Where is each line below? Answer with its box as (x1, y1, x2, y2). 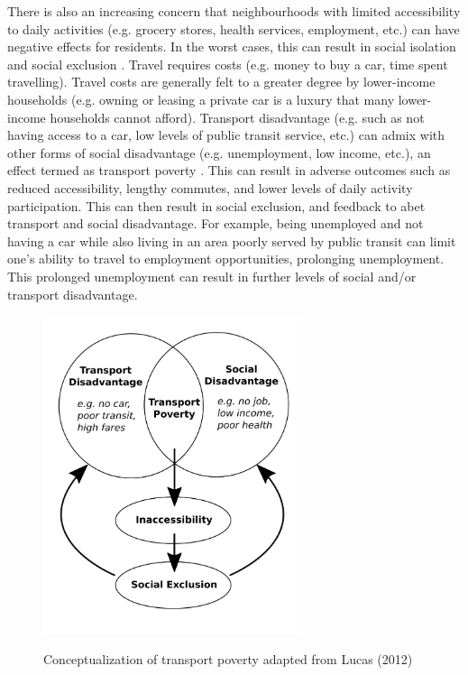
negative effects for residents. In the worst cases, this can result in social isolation (7, 37, 456, 56)
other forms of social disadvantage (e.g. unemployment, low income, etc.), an (7, 143, 431, 162)
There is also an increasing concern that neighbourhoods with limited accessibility (7, 2, 461, 20)
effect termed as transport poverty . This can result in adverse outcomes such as (7, 161, 451, 180)
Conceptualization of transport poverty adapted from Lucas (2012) (43, 649, 413, 668)
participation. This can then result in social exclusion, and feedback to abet (7, 196, 426, 215)
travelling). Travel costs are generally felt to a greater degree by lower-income (7, 72, 436, 91)
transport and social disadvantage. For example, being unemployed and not (7, 214, 424, 233)
